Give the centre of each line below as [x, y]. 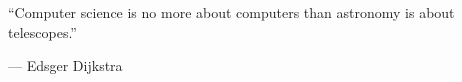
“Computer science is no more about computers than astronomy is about [231, 12]
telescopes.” [42, 31]
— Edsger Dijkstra [65, 65]
